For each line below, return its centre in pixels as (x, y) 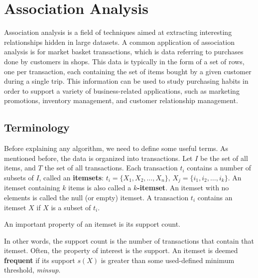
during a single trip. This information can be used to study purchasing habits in (126, 81)
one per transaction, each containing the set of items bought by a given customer (128, 71)
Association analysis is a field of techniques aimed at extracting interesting (118, 32)
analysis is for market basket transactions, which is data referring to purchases (124, 52)
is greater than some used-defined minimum (168, 260)
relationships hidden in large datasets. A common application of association (119, 42)
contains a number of (219, 168)
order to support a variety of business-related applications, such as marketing (122, 90)
